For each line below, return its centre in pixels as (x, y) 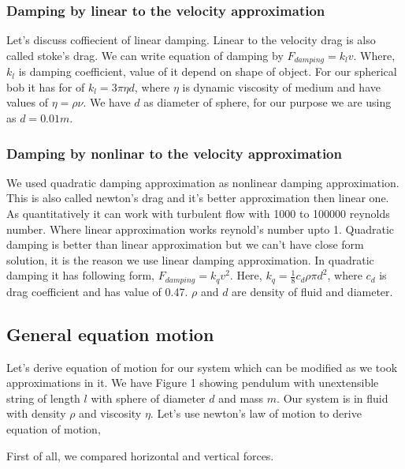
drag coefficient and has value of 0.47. (97, 291)
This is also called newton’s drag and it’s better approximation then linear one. (198, 198)
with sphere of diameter (148, 398)
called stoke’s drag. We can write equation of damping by (145, 55)
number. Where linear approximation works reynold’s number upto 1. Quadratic (201, 229)
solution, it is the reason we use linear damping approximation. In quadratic (190, 259)
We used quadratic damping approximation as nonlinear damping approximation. (203, 182)
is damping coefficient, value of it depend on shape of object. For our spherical (208, 71)
